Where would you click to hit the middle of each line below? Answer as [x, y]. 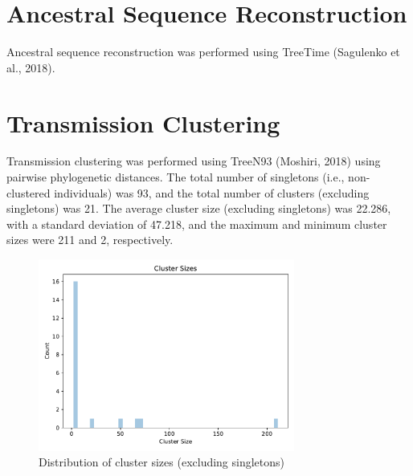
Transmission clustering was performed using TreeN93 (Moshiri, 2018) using [194, 161]
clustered [29, 192]
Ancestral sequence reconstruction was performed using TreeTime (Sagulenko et [203, 52]
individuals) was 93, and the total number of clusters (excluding [212, 192]
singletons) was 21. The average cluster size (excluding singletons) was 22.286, [199, 208]
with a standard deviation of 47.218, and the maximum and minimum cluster [197, 224]
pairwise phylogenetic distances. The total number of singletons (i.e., [176, 177]
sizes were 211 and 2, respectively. [90, 240]
